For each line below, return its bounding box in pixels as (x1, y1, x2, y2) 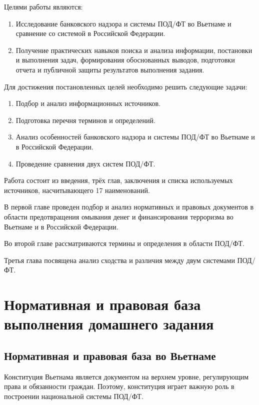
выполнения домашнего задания (4, 313, 214, 334)
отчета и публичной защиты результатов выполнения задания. (15, 64, 204, 74)
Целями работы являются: (4, 1, 83, 11)
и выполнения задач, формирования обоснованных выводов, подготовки (15, 54, 235, 65)
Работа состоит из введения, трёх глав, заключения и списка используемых (4, 175, 233, 185)
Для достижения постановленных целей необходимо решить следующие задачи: (4, 81, 247, 91)
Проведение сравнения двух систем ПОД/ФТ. (15, 158, 155, 168)
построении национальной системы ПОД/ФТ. (4, 390, 143, 401)
